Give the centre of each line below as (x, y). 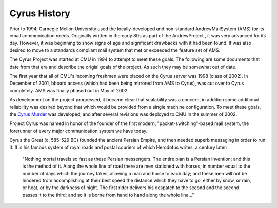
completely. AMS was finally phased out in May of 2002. (69, 90)
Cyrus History (40, 13)
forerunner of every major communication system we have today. (78, 131)
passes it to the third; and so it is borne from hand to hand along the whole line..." (108, 195)
